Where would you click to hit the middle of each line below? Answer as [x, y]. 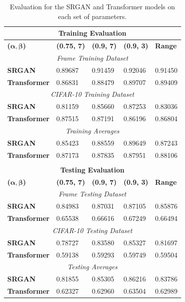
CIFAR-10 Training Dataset [92, 94]
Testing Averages [92, 267]
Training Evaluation [92, 33]
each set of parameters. [92, 16]
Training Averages [92, 130]
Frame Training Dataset [92, 57]
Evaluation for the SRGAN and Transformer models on [92, 6]
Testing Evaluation [92, 169]
